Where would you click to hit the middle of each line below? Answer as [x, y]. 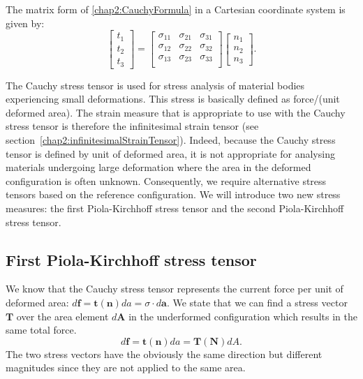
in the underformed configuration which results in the [243, 316]
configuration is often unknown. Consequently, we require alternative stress [166, 180]
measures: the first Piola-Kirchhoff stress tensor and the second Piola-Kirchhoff [175, 208]
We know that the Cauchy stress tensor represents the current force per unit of [175, 289]
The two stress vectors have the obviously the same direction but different [164, 354]
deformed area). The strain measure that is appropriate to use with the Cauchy [176, 112]
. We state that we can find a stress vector [257, 302]
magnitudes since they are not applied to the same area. [126, 367]
